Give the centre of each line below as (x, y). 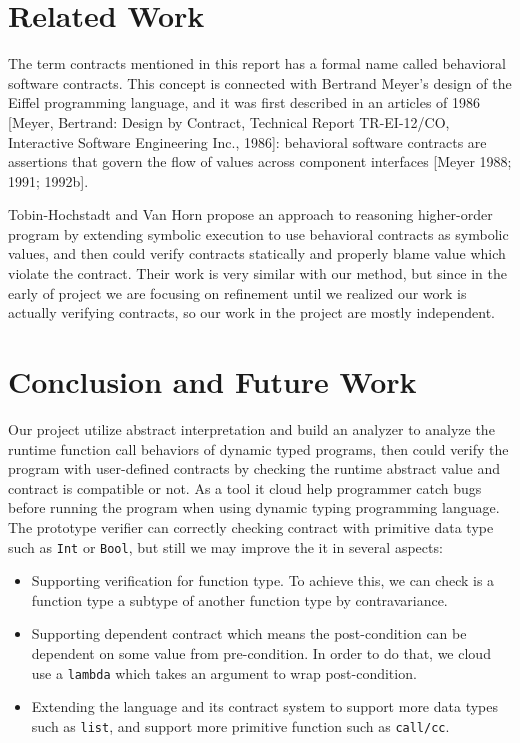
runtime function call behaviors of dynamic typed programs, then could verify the (258, 448)
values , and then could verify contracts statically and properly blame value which (257, 253)
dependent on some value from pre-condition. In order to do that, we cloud (261, 652)
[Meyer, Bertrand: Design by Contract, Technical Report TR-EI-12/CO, (229, 121)
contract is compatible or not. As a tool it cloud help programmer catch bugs (245, 487)
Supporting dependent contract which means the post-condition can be (249, 633)
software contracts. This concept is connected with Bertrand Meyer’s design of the (260, 82)
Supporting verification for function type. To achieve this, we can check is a (263, 580)
